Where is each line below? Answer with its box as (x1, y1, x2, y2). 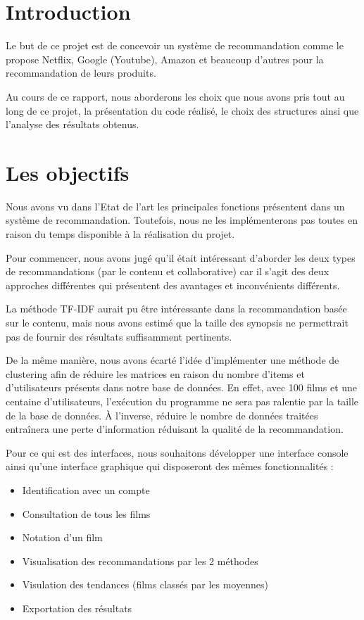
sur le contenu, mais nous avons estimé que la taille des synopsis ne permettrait (6, 315, 349, 329)
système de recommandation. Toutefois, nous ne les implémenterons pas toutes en (6, 213, 358, 227)
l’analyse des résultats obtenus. (6, 117, 139, 132)
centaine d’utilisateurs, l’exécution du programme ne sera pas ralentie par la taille (6, 393, 359, 408)
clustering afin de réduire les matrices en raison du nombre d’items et (6, 366, 305, 381)
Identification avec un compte (22, 482, 150, 497)
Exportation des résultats (22, 600, 132, 615)
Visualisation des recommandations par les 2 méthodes (22, 553, 258, 568)
